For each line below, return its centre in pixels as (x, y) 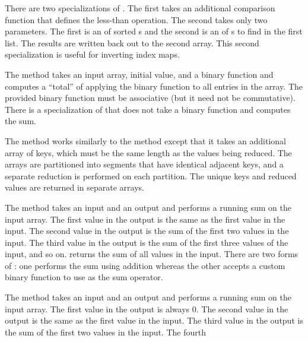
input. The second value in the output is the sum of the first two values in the (147, 231)
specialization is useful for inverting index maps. (92, 54)
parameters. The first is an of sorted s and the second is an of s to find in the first (154, 31)
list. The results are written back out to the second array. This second (132, 42)
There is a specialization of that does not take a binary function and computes (148, 109)
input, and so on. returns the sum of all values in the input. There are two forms (152, 254)
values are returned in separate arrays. (74, 187)
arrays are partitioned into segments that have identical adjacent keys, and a (144, 164)
